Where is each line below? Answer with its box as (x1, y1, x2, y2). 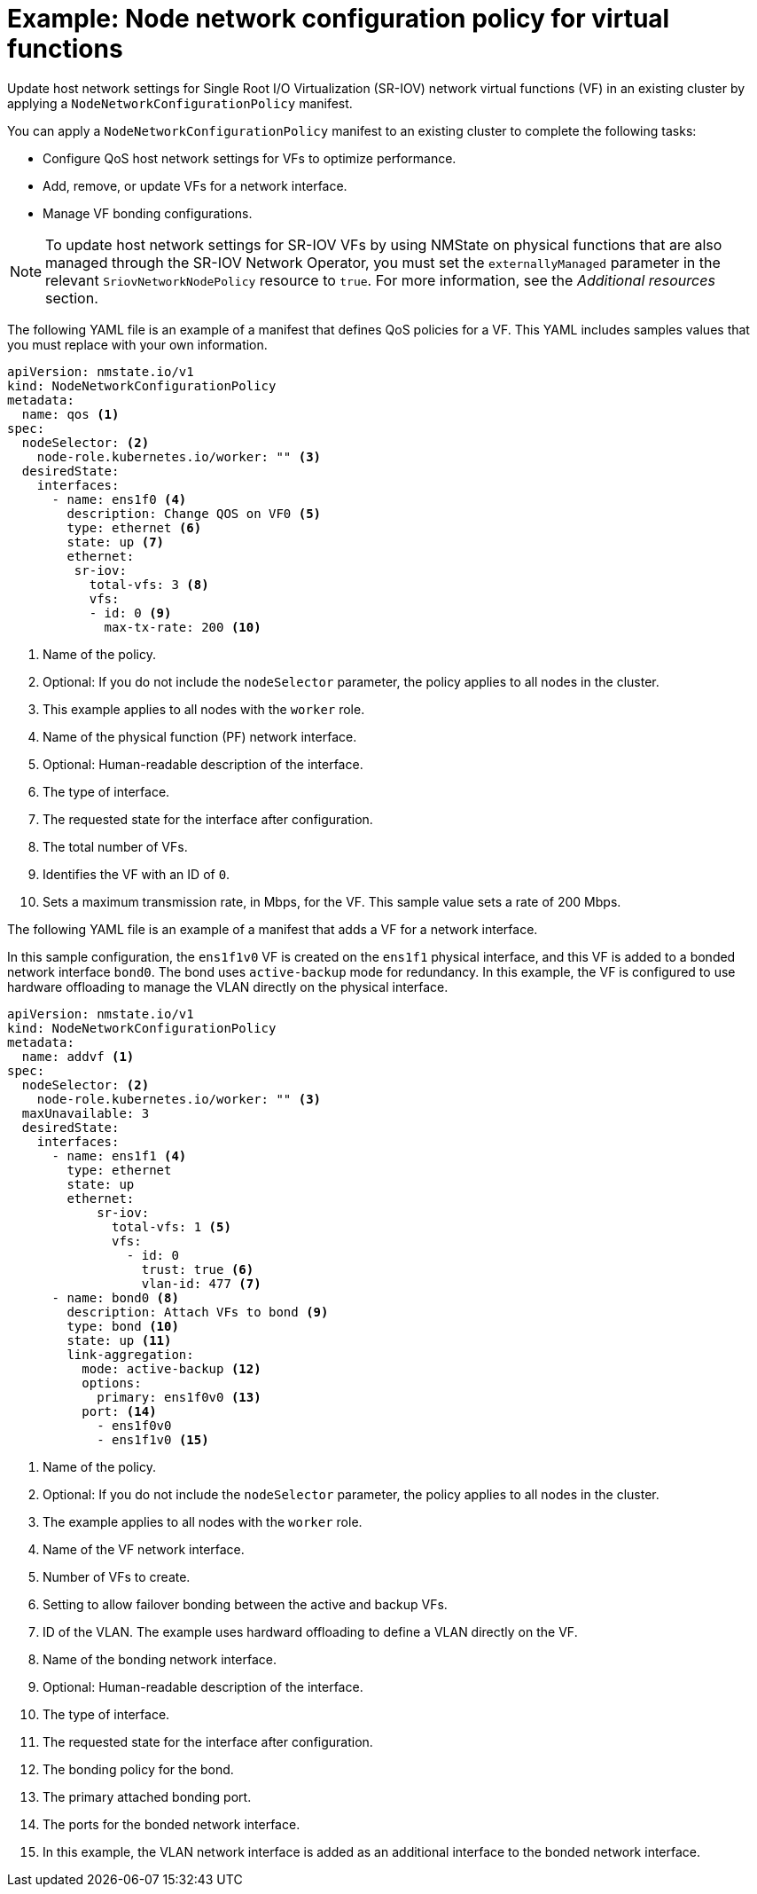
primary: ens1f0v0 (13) (97, 1389, 261, 1404)
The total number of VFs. (43, 838, 188, 854)
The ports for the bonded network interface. (43, 1816, 300, 1832)
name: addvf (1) (21, 1049, 135, 1064)
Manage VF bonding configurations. (43, 205, 253, 221)
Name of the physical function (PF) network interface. (43, 728, 357, 744)
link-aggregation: (66, 1347, 194, 1362)
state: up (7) (66, 534, 165, 549)
